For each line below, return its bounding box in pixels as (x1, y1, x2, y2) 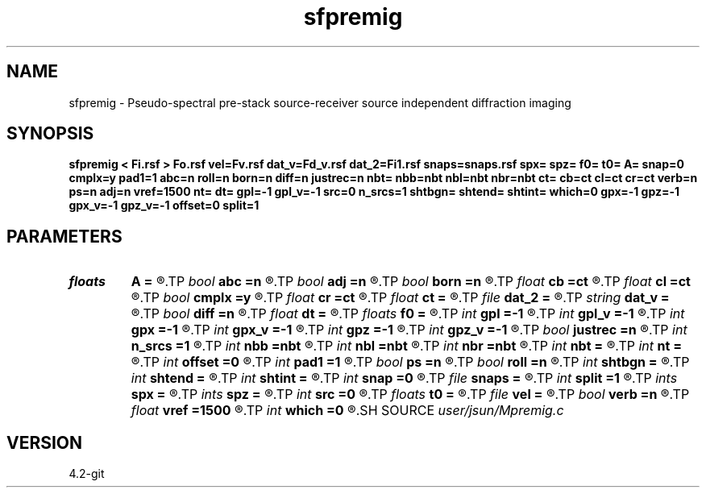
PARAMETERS (6, 226, 123, 247)
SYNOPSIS (6, 123, 94, 144)
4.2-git (69, 467, 105, 481)
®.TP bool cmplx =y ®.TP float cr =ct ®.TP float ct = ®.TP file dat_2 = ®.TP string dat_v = (131, 289, 670, 306)
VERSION (6, 432, 83, 453)
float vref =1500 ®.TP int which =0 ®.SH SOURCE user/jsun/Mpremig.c (131, 402, 564, 419)
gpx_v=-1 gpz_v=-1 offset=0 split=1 (69, 198, 260, 213)
